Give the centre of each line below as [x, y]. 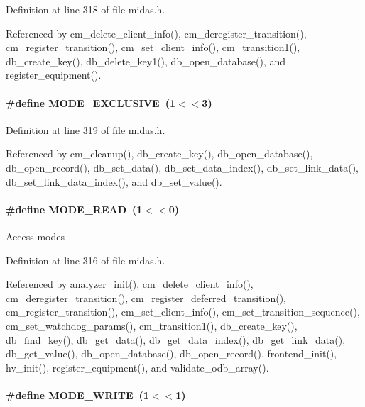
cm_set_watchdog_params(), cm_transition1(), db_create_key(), [152, 325]
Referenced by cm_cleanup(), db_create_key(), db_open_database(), [159, 154]
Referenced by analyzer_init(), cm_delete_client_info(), [130, 284]
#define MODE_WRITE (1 [77, 395]
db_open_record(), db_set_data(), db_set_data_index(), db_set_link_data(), [182, 167]
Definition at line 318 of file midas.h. [86, 9]
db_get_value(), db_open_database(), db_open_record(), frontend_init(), [171, 353]
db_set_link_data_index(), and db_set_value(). [114, 181]
